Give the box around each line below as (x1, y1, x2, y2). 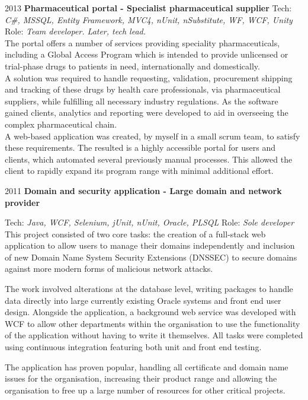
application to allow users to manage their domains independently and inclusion (5, 239, 295, 252)
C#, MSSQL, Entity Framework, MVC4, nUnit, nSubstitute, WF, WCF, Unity (5, 13, 293, 26)
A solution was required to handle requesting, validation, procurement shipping (5, 71, 293, 84)
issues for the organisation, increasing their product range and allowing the (5, 372, 277, 385)
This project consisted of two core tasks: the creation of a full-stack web (5, 227, 266, 240)
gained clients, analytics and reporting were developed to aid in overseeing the (5, 106, 288, 119)
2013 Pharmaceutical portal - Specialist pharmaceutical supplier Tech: (5, 2, 292, 14)
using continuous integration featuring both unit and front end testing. (5, 341, 262, 353)
